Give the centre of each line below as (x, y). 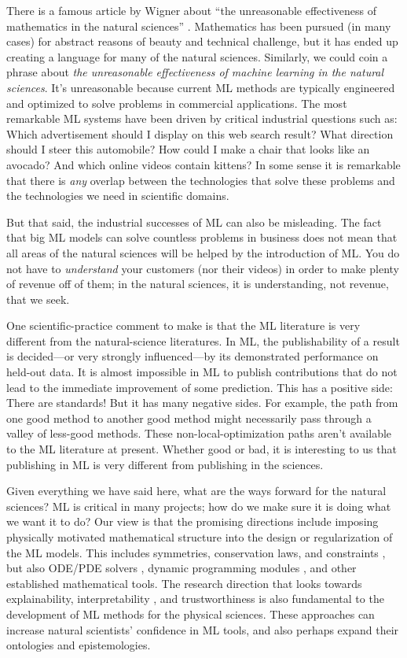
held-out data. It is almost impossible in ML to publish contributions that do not (202, 372)
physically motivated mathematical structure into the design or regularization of (200, 537)
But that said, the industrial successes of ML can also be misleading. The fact (194, 222)
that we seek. (38, 299)
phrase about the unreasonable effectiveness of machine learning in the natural (195, 72)
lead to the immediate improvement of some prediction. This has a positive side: (200, 387)
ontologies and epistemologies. (79, 645)
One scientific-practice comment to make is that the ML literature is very (183, 325)
